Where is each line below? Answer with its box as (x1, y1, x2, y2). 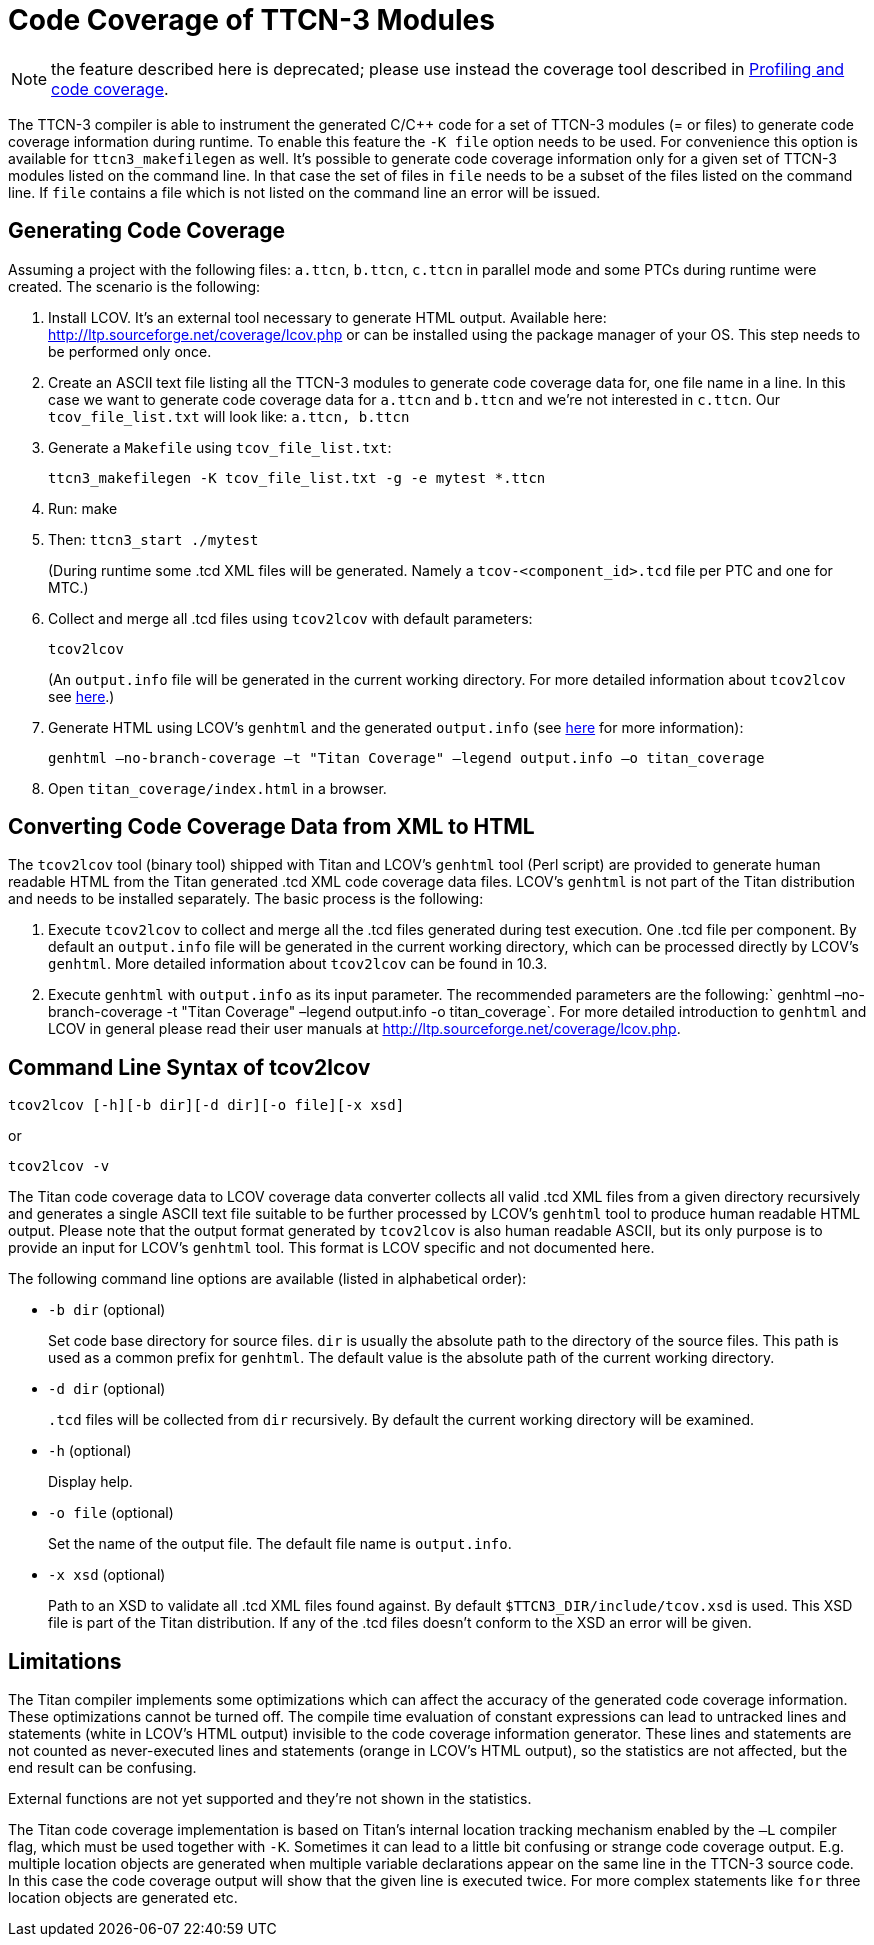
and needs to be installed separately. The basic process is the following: (8, 890, 484, 908)
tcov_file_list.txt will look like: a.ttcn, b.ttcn (48, 407, 410, 425)
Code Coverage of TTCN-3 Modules (8, 3, 495, 37)
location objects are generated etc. (8, 1889, 238, 1907)
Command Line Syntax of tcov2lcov (8, 1054, 371, 1080)
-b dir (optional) (48, 1301, 166, 1319)
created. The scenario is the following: (8, 277, 261, 295)
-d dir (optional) (48, 1380, 166, 1398)
